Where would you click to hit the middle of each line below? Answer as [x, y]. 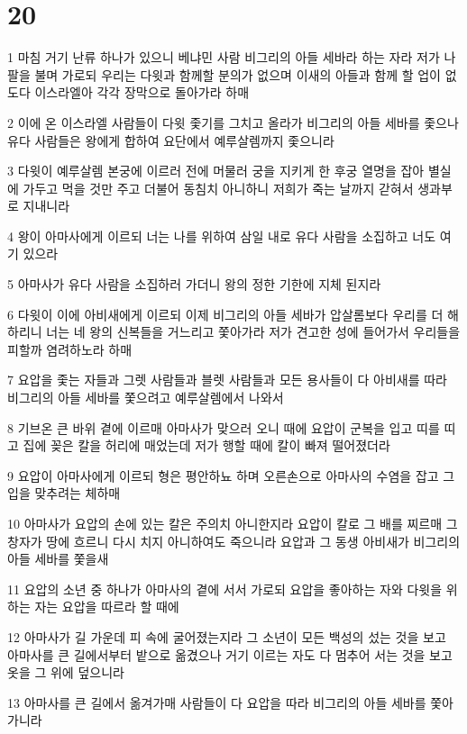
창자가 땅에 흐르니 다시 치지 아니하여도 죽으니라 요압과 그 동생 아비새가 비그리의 [234, 541]
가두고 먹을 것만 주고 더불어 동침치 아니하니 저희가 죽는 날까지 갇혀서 [218, 188]
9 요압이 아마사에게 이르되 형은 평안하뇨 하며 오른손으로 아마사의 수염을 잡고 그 [231, 475]
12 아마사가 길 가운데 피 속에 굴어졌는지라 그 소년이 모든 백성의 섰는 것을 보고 [227, 636]
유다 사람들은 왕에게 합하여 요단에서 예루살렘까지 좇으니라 [171, 140]
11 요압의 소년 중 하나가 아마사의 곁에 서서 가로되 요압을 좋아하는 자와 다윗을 [225, 589]
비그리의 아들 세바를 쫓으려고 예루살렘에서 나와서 [146, 398]
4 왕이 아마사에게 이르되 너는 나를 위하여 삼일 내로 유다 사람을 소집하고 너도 [222, 236]
